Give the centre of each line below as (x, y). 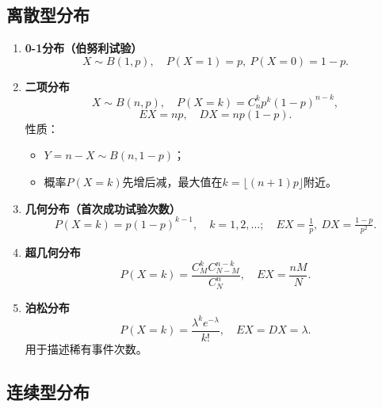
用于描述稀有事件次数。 (86, 349)
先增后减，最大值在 (172, 182)
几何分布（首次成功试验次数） (103, 208)
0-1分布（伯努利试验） (84, 48)
